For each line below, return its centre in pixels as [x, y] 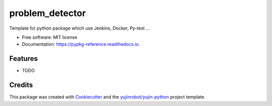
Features [23, 59]
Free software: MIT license [50, 37]
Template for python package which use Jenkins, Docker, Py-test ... [80, 28]
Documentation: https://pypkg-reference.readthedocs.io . [81, 44]
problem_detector [48, 13]
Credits [21, 85]
